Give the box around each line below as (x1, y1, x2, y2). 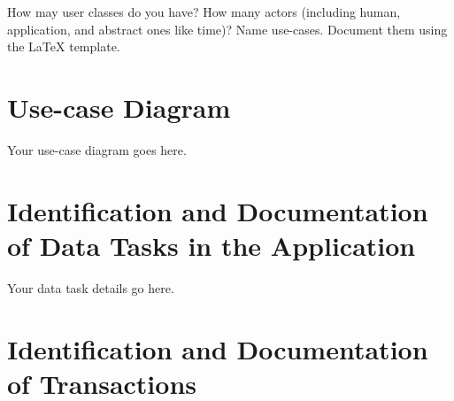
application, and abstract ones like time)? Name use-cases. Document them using (7, 19, 448, 38)
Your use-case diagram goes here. (7, 140, 187, 158)
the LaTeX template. (7, 37, 120, 56)
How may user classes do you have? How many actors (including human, (7, 3, 401, 20)
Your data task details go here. (7, 278, 174, 297)
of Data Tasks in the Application (7, 227, 416, 263)
